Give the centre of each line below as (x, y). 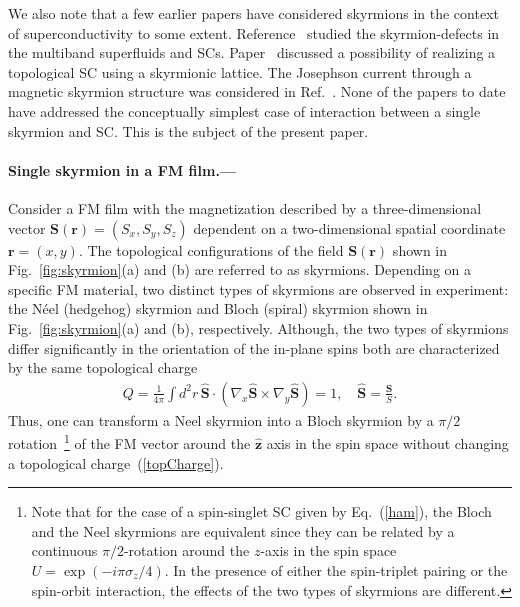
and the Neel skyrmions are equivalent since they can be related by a (243, 530)
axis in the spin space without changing (387, 442)
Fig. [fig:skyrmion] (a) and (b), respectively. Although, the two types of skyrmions (258, 327)
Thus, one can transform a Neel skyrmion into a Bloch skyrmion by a (221, 419)
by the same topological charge (103, 367)
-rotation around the (186, 550)
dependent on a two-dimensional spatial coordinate (349, 227)
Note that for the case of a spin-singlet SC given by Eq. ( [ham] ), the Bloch (261, 511)
